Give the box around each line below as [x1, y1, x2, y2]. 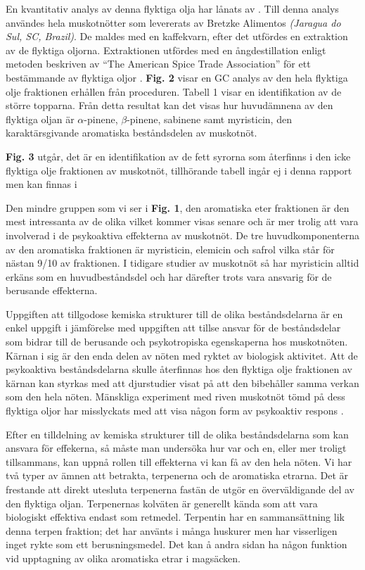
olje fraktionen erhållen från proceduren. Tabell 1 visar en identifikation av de [6, 84, 342, 99]
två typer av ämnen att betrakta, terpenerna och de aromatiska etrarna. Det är [6, 468, 349, 483]
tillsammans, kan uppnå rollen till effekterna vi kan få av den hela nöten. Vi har [6, 454, 352, 469]
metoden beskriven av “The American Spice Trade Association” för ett [6, 56, 311, 71]
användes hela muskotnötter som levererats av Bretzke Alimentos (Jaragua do [6, 15, 341, 30]
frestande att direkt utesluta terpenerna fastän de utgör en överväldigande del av [6, 482, 354, 496]
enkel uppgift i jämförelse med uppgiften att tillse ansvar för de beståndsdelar [6, 320, 341, 335]
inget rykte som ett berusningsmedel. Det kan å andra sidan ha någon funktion [6, 537, 347, 552]
